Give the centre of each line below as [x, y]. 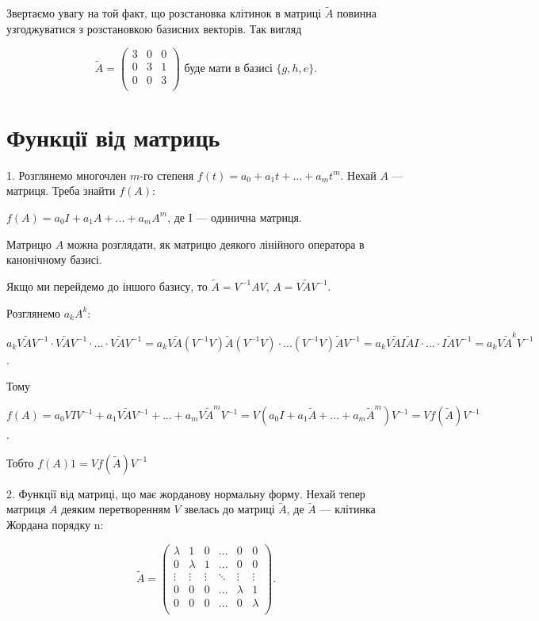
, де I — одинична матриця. [235, 217]
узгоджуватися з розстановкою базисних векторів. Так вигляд [154, 28]
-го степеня [167, 175]
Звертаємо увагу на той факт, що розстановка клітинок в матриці [164, 13]
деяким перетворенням [116, 509]
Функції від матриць [113, 137]
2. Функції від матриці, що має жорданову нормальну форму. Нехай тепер [186, 493]
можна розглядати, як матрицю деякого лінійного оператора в [216, 244]
